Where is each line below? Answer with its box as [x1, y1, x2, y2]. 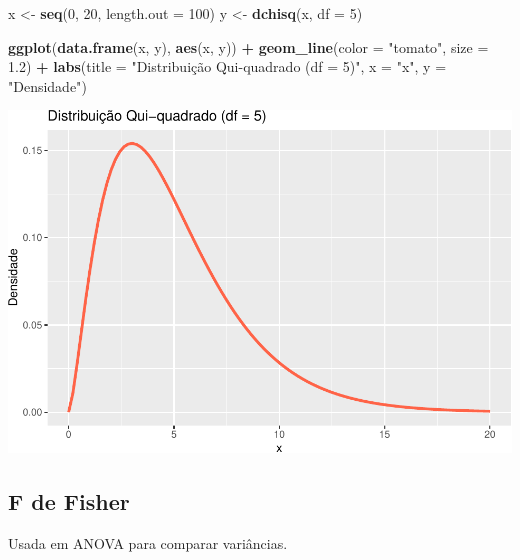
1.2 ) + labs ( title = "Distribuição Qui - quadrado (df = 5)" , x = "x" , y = [8, 56, 447, 77]
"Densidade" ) [8, 75, 87, 96]
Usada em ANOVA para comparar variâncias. [8, 533, 288, 554]
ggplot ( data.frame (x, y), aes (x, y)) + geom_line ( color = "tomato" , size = [8, 36, 489, 57]
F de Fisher [8, 486, 130, 517]
